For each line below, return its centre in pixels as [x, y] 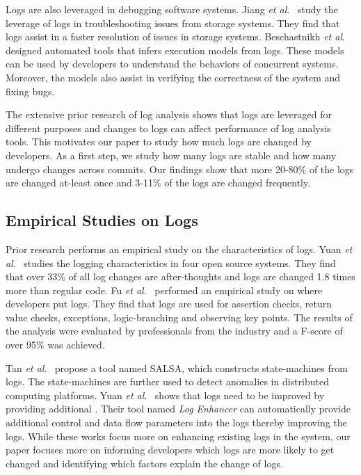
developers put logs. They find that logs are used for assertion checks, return [169, 304]
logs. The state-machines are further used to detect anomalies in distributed [167, 381]
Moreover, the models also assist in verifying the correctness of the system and [173, 77]
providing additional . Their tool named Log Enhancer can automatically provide [178, 409]
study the [318, 9]
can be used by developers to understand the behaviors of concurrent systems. [172, 64]
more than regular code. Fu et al [75, 290]
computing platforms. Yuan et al [75, 395]
